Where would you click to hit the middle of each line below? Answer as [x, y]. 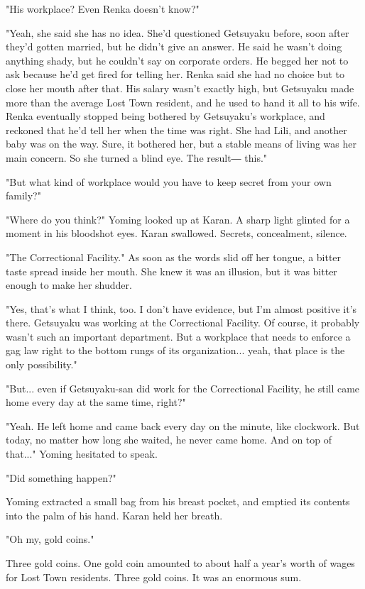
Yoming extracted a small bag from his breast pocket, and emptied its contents [178, 501]
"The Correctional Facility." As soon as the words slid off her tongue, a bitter [174, 257]
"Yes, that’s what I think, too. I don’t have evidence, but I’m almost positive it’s [181, 308]
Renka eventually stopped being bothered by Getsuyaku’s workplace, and [165, 116]
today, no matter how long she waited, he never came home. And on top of [169, 440]
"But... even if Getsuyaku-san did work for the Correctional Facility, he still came [183, 388]
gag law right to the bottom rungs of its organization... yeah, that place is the [175, 350]
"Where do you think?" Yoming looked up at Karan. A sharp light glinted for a [178, 219]
